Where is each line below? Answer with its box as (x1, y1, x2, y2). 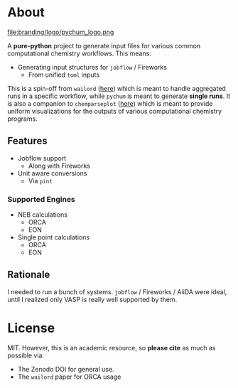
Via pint (28, 176, 53, 185)
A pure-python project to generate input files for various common (7, 41, 201, 50)
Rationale (7, 269, 50, 281)
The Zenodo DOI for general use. (17, 365, 115, 373)
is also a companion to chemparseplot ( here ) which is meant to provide (7, 99, 213, 107)
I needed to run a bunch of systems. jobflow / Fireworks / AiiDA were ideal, (7, 287, 227, 296)
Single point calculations (17, 233, 90, 242)
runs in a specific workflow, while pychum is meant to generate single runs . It (7, 92, 231, 100)
